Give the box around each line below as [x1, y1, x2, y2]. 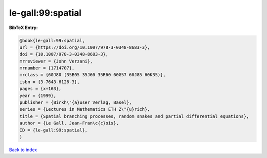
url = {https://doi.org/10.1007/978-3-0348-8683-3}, [19, 44, 150, 50]
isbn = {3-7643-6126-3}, [19, 79, 80, 85]
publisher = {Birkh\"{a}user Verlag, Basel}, [19, 100, 132, 105]
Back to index [9, 147, 37, 153]
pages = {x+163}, [19, 86, 62, 92]
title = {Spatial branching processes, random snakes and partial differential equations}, [19, 113, 249, 119]
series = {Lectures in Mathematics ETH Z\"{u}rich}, [19, 106, 150, 112]
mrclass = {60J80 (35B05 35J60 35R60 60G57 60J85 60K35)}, [19, 72, 166, 78]
